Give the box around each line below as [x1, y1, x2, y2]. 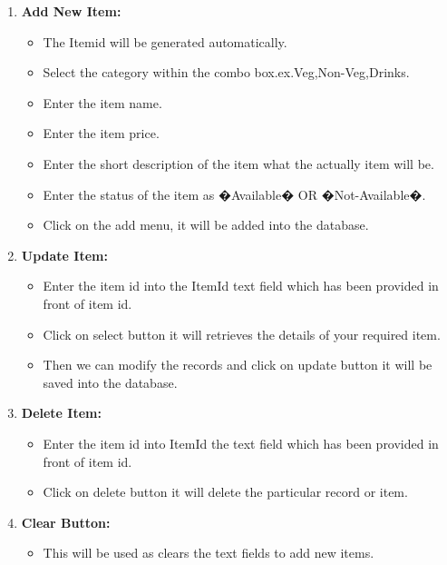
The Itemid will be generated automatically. [43, 32, 287, 51]
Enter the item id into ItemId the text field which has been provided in [43, 433, 439, 452]
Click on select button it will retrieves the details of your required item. [43, 324, 441, 343]
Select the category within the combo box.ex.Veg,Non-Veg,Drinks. [43, 63, 410, 82]
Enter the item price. [43, 124, 160, 143]
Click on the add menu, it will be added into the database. [43, 215, 369, 234]
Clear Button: [21, 512, 111, 531]
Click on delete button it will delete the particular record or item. [43, 482, 408, 501]
